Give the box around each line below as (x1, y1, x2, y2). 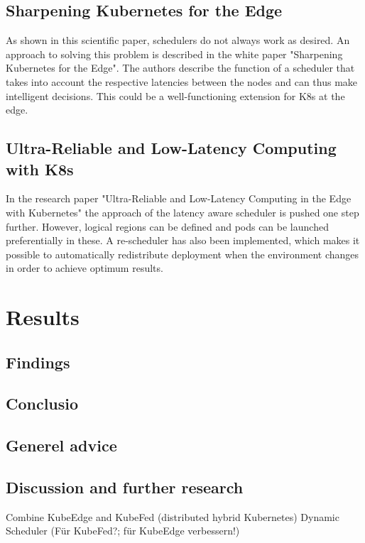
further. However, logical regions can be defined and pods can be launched (6, 219, 329, 234)
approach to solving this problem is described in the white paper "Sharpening (6, 46, 343, 61)
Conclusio (6, 393, 79, 415)
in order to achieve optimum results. (6, 260, 163, 275)
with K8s (6, 158, 74, 180)
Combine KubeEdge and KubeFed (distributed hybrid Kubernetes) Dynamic (6, 509, 339, 524)
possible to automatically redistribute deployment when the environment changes (6, 246, 359, 261)
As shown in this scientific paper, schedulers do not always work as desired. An (6, 33, 350, 48)
